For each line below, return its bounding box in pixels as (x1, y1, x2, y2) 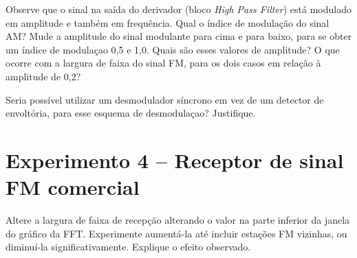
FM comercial (6, 173, 140, 201)
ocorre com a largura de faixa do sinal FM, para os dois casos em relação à (6, 56, 321, 70)
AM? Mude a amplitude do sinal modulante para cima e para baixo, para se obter (6, 29, 352, 43)
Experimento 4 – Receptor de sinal (6, 145, 344, 174)
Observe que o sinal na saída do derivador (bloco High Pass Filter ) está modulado (6, 2, 351, 16)
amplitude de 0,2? (6, 69, 81, 83)
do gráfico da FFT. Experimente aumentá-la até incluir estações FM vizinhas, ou (6, 226, 347, 240)
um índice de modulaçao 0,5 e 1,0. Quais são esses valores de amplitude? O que (6, 42, 340, 56)
